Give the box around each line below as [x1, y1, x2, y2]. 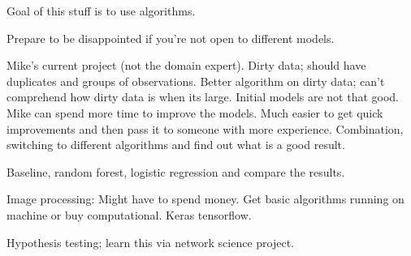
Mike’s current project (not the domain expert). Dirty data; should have [6, 57, 366, 74]
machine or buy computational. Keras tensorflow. [6, 206, 252, 223]
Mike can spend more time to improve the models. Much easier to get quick [6, 104, 383, 121]
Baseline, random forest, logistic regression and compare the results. [6, 163, 345, 180]
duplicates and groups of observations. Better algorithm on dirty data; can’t [6, 72, 385, 89]
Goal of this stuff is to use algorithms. [6, 2, 196, 19]
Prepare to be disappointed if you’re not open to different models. [6, 29, 335, 46]
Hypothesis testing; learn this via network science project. [6, 233, 294, 250]
